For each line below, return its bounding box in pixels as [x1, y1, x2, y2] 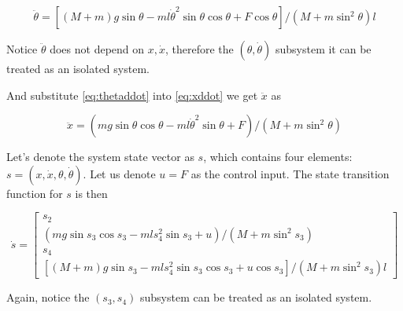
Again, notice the [6, 289, 90, 306]
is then [75, 185, 108, 201]
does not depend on [50, 41, 145, 57]
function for [6, 185, 63, 201]
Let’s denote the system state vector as [6, 148, 194, 165]
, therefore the [165, 41, 234, 57]
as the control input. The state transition [190, 165, 390, 181]
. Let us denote [83, 165, 156, 181]
